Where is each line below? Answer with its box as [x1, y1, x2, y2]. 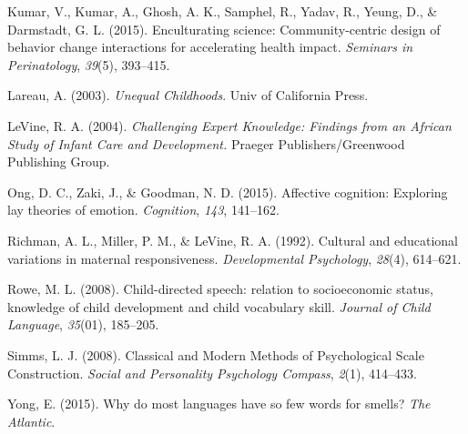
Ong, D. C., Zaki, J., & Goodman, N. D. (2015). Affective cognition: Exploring [7, 182, 448, 201]
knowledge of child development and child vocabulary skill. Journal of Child [7, 297, 431, 316]
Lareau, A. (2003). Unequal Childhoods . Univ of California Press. [7, 86, 369, 105]
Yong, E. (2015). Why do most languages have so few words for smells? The [7, 394, 431, 413]
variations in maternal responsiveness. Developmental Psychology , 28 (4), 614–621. [7, 248, 462, 267]
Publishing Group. [7, 152, 110, 171]
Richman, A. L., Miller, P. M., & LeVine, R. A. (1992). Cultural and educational [7, 230, 458, 249]
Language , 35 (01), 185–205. [7, 315, 159, 334]
